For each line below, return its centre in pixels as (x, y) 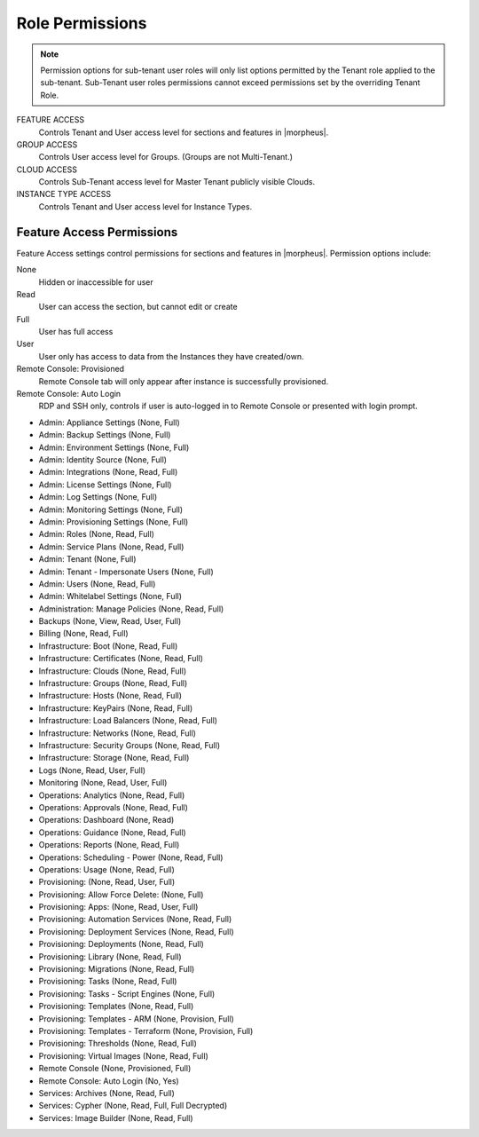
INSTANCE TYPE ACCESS (63, 194)
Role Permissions (82, 23)
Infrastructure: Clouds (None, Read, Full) (112, 671)
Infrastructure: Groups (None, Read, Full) (113, 683)
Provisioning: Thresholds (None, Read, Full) (118, 1044)
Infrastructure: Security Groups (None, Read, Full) (130, 745)
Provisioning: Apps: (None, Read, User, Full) (118, 907)
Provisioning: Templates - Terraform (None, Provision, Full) (146, 1030)
